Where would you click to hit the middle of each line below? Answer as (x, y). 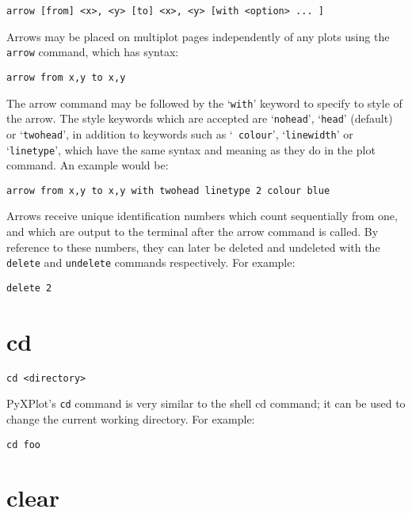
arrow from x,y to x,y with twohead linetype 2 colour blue (168, 190)
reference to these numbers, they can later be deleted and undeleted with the (193, 247)
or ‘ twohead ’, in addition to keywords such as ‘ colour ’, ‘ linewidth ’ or (180, 133)
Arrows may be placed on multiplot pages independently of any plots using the (198, 36)
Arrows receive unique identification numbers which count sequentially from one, (202, 216)
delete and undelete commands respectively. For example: (151, 262)
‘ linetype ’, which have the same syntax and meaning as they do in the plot (191, 149)
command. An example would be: (88, 165)
